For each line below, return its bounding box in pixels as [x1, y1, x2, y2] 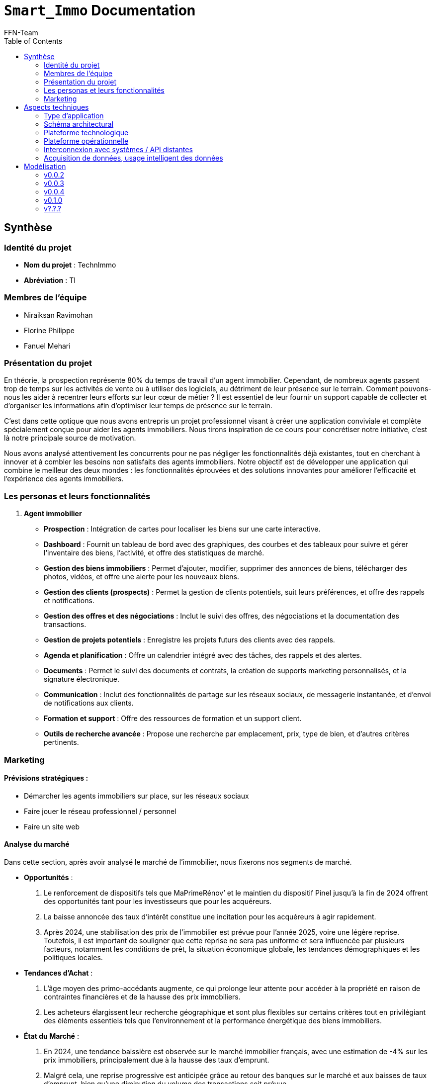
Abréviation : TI [24, 275, 76, 284]
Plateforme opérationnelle [44, 136, 129, 145]
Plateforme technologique [44, 128, 129, 137]
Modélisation [24, 162, 66, 171]
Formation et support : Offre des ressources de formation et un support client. [44, 714, 302, 723]
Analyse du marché [4, 840, 70, 849]
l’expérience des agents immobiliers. [4, 474, 124, 483]
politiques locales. [44, 953, 103, 962]
